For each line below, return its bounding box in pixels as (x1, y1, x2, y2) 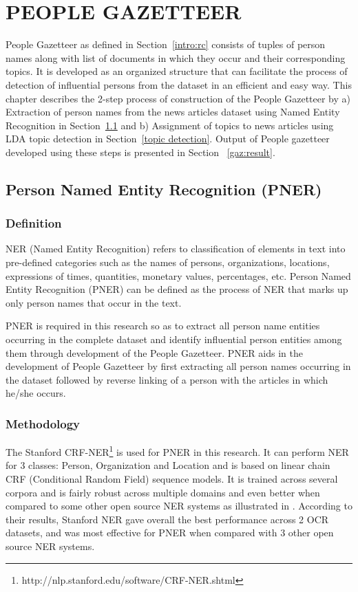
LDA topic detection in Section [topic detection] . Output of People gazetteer (6, 131, 330, 146)
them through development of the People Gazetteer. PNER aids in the (6, 345, 303, 360)
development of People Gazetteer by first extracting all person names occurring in (6, 359, 351, 373)
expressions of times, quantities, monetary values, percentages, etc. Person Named (6, 268, 351, 283)
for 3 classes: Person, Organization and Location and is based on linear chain (6, 458, 330, 472)
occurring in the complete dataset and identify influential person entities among (6, 332, 342, 347)
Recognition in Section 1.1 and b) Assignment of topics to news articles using (6, 118, 334, 132)
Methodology (6, 415, 81, 432)
